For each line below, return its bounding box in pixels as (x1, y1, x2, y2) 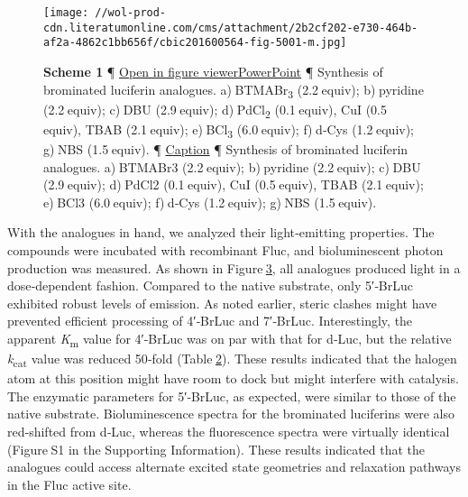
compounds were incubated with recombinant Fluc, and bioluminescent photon (7, 240, 444, 259)
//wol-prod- (95, 6, 167, 19)
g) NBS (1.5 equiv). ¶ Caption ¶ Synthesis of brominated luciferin (43, 139, 408, 158)
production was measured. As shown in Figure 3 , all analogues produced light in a (7, 258, 461, 277)
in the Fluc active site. (7, 474, 132, 493)
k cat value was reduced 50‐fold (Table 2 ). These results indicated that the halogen (7, 349, 457, 370)
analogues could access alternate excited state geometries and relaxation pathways (7, 457, 461, 476)
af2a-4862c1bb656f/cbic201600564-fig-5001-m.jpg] (43, 36, 347, 50)
